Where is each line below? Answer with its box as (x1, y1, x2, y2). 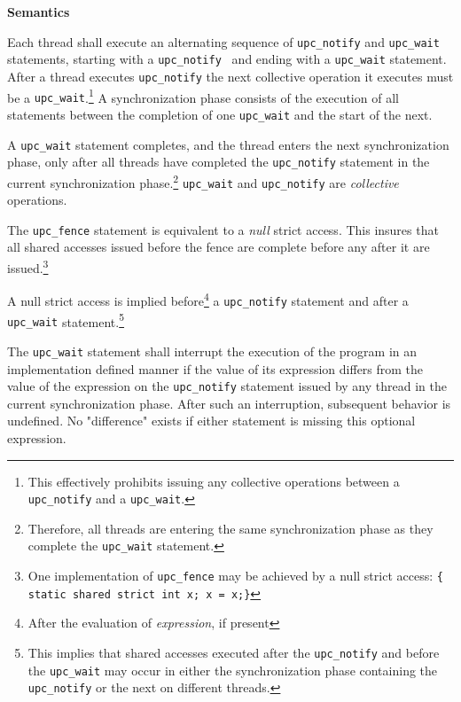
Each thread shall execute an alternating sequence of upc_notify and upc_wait (7, 32, 440, 51)
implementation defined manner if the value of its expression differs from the (7, 359, 424, 378)
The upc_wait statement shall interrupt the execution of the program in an (7, 341, 418, 360)
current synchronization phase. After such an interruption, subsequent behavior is (7, 394, 451, 412)
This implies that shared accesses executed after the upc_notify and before (27, 643, 440, 661)
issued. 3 (7, 256, 49, 277)
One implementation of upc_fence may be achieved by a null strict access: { (27, 566, 443, 585)
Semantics (7, 3, 70, 20)
